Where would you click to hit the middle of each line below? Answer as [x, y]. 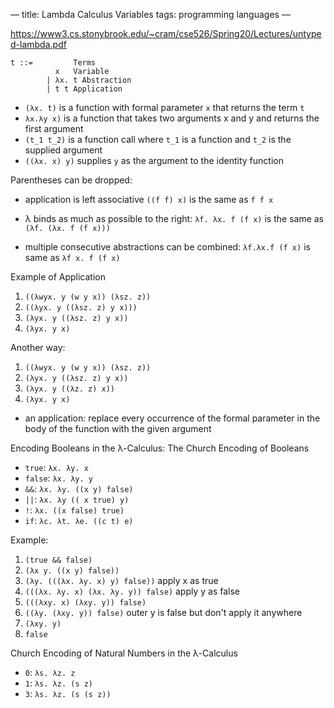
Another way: [38, 347]
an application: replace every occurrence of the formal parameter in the [172, 418]
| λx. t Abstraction [89, 80]
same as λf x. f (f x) [72, 257]
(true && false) [58, 560]
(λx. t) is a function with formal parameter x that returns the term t [164, 107]
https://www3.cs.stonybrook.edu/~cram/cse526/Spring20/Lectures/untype [166, 33]
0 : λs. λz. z [50, 672]
